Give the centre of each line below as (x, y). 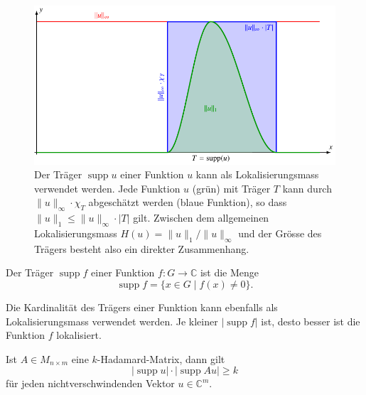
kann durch (307, 188)
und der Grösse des (280, 233)
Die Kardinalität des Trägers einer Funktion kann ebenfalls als (142, 307)
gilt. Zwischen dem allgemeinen (201, 218)
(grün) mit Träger (231, 188)
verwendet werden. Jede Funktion (107, 188)
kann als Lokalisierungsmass (257, 174)
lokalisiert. (79, 335)
